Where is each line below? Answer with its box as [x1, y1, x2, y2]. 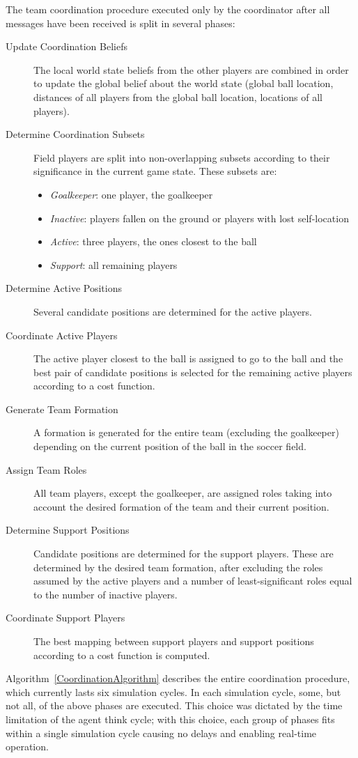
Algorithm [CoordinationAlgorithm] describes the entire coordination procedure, [6, 671, 350, 686]
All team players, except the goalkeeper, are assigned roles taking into [33, 486, 332, 500]
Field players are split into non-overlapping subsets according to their [33, 150, 330, 164]
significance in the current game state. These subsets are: [33, 164, 277, 178]
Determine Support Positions [6, 523, 130, 537]
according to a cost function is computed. [33, 647, 210, 662]
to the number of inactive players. [33, 587, 178, 601]
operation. [6, 739, 49, 754]
